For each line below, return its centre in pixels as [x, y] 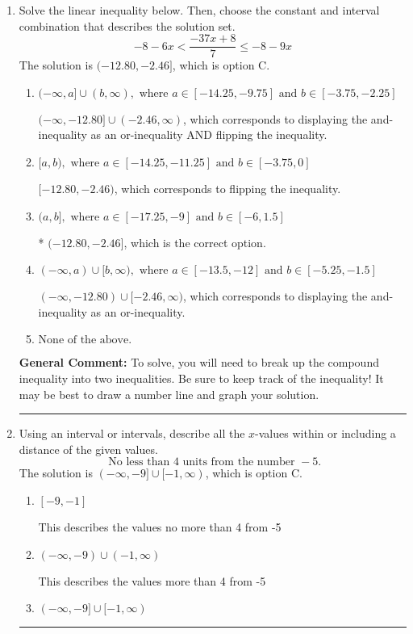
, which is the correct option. [195, 242]
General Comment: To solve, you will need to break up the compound [199, 362]
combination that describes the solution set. [127, 25]
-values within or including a [325, 433]
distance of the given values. [88, 449]
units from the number [239, 462]
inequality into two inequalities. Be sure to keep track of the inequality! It [201, 378]
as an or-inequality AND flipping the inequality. [209, 134]
